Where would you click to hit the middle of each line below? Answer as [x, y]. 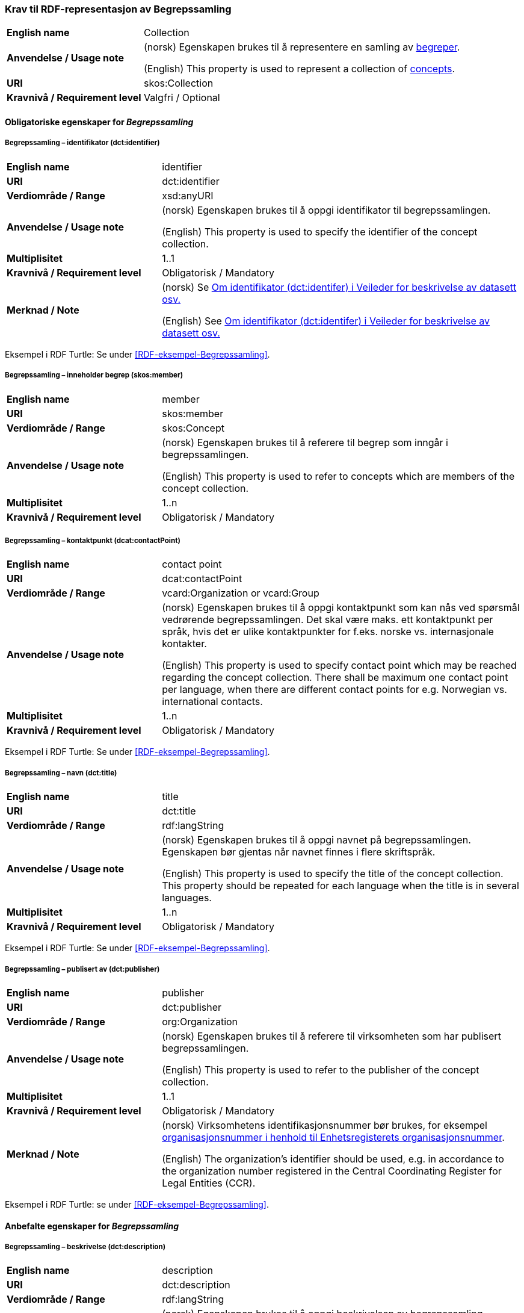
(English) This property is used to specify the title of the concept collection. [333, 874]
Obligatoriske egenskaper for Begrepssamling [99, 122]
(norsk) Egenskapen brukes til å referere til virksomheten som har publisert [331, 1036]
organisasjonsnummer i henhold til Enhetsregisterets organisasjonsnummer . [333, 1137]
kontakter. [184, 644]
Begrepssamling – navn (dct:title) [61, 773]
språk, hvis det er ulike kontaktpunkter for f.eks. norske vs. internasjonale [328, 632]
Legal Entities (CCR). [209, 1183]
